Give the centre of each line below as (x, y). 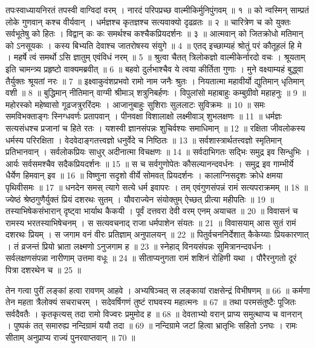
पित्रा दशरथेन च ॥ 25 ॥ (44, 270)
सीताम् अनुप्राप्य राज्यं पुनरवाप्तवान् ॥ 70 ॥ (70, 337)
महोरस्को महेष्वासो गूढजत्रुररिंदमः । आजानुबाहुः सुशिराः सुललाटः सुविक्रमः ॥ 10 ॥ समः (135, 104)
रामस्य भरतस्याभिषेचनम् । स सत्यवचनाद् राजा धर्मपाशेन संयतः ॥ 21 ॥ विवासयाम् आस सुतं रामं (151, 222)
